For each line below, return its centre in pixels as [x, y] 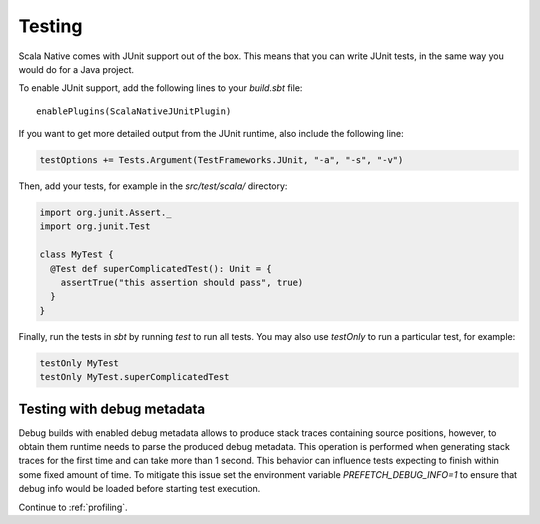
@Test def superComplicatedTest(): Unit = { [161, 268]
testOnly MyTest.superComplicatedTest [134, 377]
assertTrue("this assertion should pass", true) [182, 283]
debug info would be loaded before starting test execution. [139, 489]
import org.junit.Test [95, 226]
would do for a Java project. [76, 69]
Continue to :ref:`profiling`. [73, 507]
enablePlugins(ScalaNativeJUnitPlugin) [134, 111]
